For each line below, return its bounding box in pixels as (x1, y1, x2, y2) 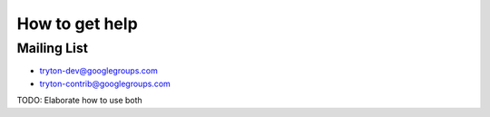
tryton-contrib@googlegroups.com (39, 78, 171, 89)
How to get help (16, 14, 138, 34)
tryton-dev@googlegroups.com (39, 65, 159, 76)
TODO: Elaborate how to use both (16, 95, 142, 106)
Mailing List (16, 40, 88, 56)
